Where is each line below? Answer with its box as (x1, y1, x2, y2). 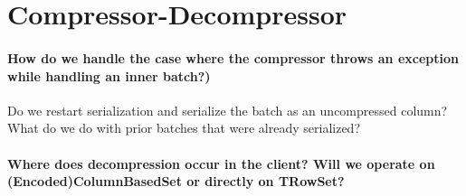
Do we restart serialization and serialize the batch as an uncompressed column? (7, 100, 448, 119)
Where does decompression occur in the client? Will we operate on (7, 154, 435, 173)
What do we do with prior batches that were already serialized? (7, 118, 360, 137)
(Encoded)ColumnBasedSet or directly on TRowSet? (7, 172, 345, 191)
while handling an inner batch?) (7, 66, 211, 85)
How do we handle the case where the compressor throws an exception (7, 48, 459, 67)
